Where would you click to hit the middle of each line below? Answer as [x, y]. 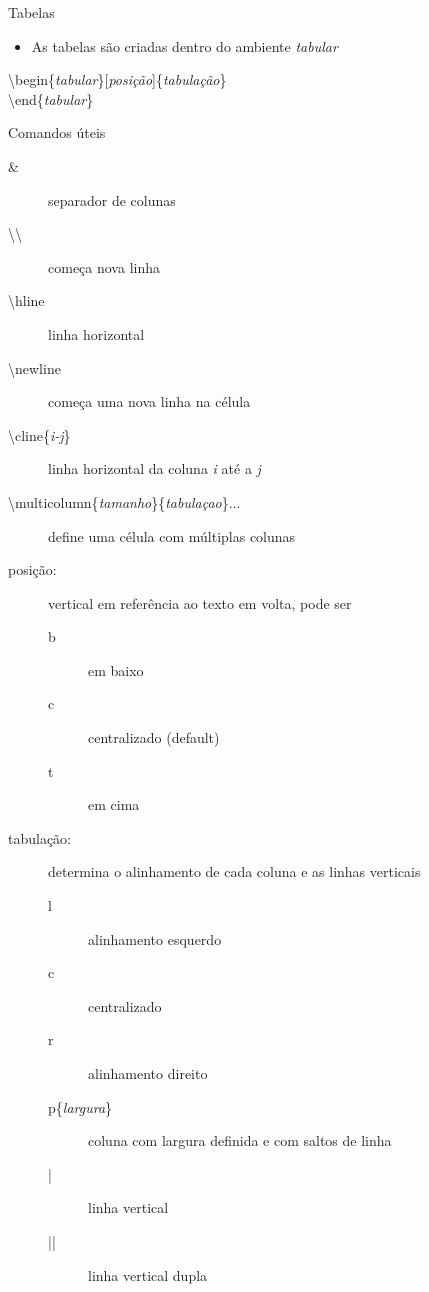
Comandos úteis [57, 132]
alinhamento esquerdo [155, 938]
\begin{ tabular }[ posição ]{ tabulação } [117, 79]
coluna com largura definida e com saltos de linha [240, 1140]
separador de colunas [112, 199]
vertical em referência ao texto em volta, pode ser [200, 602]
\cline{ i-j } [39, 434]
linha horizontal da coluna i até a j [154, 468]
